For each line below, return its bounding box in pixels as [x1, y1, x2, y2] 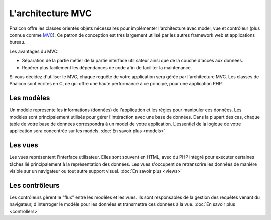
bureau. [9, 39, 26, 45]
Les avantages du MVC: [9, 48, 59, 54]
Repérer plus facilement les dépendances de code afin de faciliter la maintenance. [22, 64, 192, 70]
